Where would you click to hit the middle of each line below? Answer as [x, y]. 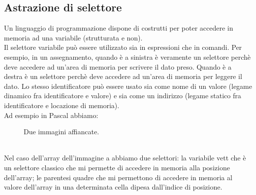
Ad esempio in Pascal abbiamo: [51, 115]
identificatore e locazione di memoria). [62, 105]
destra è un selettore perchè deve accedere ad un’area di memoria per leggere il [123, 76]
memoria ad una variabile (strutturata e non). [73, 37]
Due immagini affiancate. [62, 132]
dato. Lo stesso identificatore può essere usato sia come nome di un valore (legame [128, 86]
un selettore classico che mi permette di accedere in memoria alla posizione [117, 167]
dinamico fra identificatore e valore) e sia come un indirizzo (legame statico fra [123, 96]
